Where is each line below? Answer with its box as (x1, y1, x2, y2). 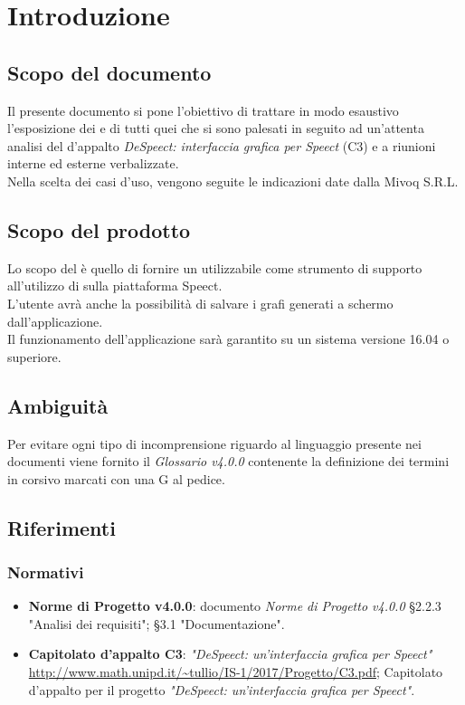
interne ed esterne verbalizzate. (7, 154, 179, 173)
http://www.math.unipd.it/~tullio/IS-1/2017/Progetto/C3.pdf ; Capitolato (28, 662, 443, 681)
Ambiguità (7, 391, 109, 419)
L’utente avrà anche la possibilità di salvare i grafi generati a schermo (7, 293, 394, 312)
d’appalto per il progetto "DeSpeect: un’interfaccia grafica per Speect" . (28, 680, 415, 699)
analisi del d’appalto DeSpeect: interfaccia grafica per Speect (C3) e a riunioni (7, 136, 436, 155)
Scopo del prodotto (7, 215, 191, 243)
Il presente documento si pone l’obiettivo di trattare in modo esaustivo (7, 100, 399, 119)
